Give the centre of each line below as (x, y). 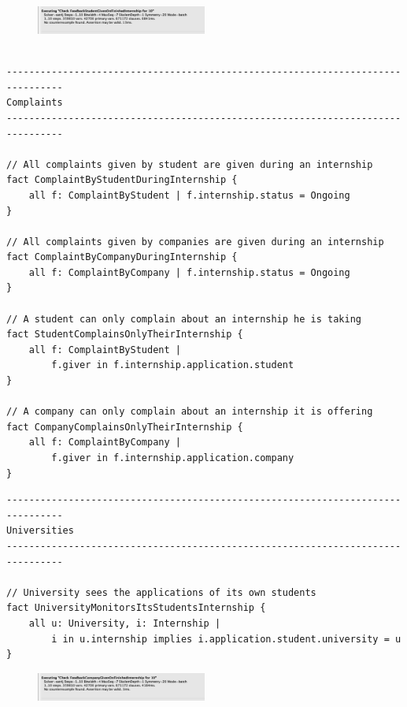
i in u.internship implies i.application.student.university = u (226, 639)
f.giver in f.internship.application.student (173, 365)
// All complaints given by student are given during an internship (190, 164)
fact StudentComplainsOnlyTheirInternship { (125, 335)
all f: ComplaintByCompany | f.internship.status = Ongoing (189, 272)
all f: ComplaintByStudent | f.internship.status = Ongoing (189, 195)
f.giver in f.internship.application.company (173, 458)
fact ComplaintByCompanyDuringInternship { (122, 257)
